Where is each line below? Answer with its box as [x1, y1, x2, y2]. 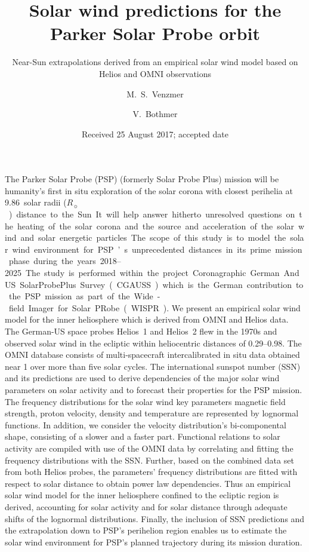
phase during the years [8, 254, 96, 267]
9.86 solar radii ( [5, 196, 67, 208]
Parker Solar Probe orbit [50, 21, 260, 45]
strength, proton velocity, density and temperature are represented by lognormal [5, 407, 299, 419]
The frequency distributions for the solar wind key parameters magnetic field [5, 395, 286, 407]
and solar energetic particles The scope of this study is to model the [20, 231, 286, 244]
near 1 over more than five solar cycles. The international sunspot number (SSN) [5, 360, 301, 372]
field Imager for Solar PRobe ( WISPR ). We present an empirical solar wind [8, 301, 301, 314]
